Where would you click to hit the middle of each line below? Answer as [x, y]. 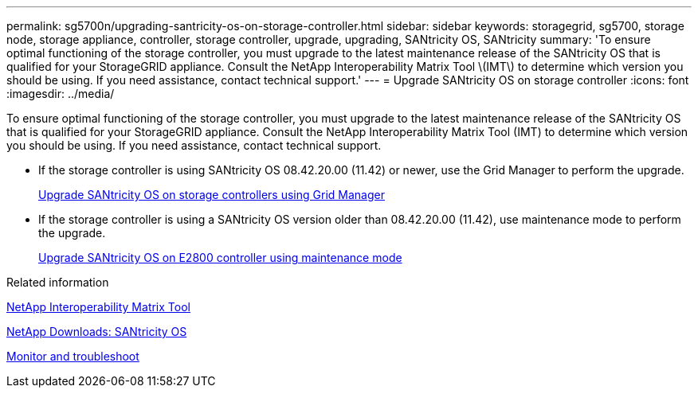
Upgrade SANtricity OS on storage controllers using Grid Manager [212, 195]
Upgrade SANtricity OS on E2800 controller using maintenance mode [220, 257]
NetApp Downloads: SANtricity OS [97, 332]
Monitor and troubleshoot [73, 356]
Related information [58, 282]
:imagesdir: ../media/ [61, 94]
